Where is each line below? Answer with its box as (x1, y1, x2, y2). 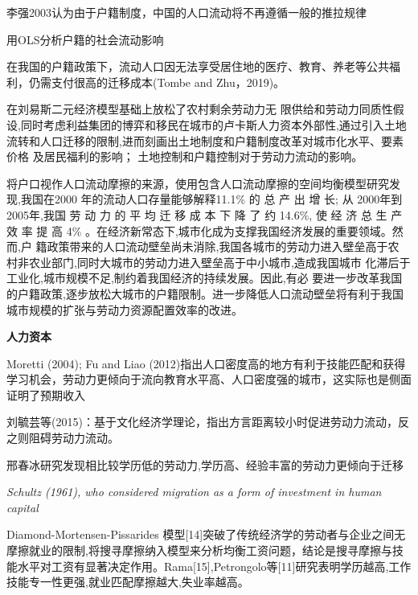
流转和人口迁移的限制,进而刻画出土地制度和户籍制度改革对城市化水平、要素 (6, 132, 404, 149)
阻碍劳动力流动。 (28, 429, 119, 446)
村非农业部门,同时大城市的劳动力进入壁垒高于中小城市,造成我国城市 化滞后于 (6, 253, 411, 270)
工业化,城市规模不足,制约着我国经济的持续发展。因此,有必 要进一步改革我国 (6, 269, 403, 286)
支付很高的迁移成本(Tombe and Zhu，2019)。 (51, 73, 285, 90)
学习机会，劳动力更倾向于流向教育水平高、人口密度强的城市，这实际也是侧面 (6, 371, 412, 388)
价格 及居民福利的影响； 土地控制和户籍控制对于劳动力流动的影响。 (6, 148, 363, 165)
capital (6, 499, 39, 515)
